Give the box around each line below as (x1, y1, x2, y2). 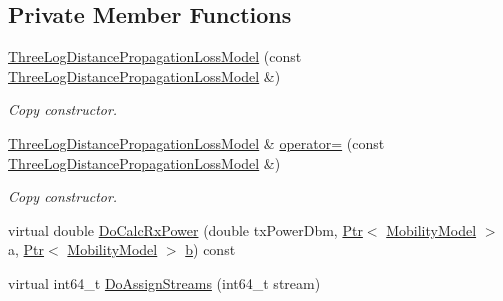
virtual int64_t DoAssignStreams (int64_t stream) (8, 272, 321, 293)
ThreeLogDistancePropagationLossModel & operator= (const (8, 132, 385, 153)
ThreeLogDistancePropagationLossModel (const (8, 46, 302, 67)
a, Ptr (8, 239, 45, 260)
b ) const (185, 239, 236, 260)
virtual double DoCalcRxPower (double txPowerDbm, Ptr (8, 219, 363, 240)
